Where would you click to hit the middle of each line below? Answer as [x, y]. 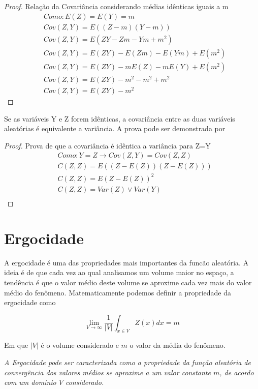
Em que [16, 345]
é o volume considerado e [80, 345]
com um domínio [30, 382]
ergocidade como [30, 302]
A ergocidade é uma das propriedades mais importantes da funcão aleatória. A [126, 262]
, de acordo [237, 372]
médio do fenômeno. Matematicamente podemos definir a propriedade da [118, 292]
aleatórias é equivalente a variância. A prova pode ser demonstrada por [115, 128]
